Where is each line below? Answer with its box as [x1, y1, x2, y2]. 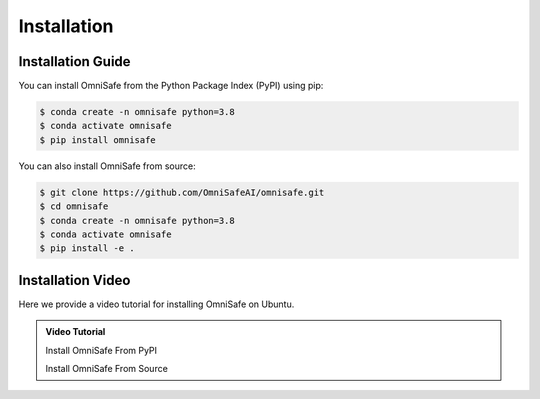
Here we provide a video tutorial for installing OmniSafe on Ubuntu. [18, 298, 295, 310]
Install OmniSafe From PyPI [45, 344, 158, 356]
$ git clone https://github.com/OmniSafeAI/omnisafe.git [39, 186, 325, 198]
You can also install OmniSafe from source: [18, 160, 196, 172]
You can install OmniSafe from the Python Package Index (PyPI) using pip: [18, 80, 324, 92]
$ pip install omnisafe [39, 134, 157, 145]
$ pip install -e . [39, 243, 135, 254]
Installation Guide [18, 53, 131, 70]
